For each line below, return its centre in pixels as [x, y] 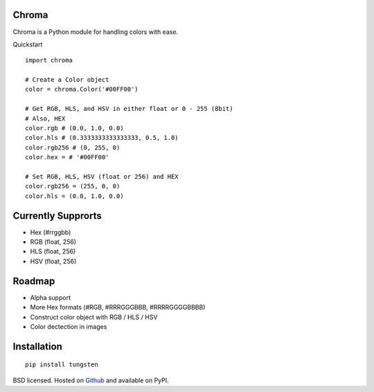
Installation [37, 346]
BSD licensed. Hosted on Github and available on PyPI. [91, 380]
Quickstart [28, 44]
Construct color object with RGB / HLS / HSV [94, 317]
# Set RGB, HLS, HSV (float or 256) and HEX [102, 176]
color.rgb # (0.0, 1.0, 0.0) [74, 128]
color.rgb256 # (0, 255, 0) [73, 148]
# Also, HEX [45, 118]
